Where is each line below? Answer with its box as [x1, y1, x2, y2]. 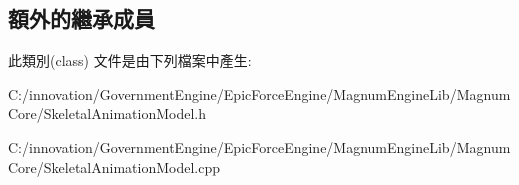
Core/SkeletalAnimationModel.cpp [8, 156, 221, 177]
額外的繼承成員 [8, 3, 155, 34]
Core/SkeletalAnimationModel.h [8, 103, 207, 124]
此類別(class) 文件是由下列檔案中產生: [8, 50, 252, 71]
